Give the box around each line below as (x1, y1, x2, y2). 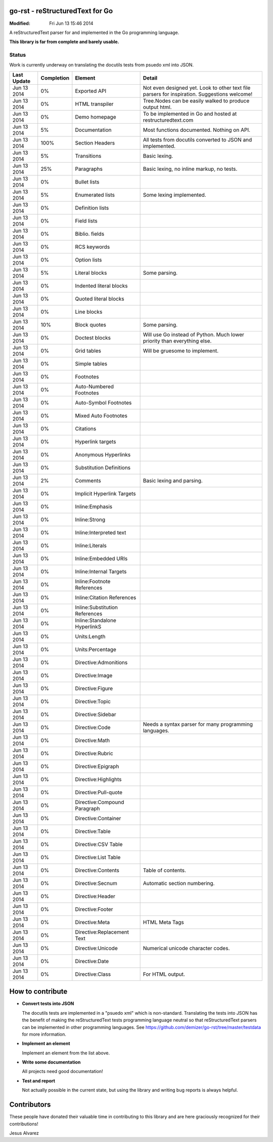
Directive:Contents (75, 867, 120, 874)
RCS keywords (75, 243, 110, 250)
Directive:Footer (75, 905, 113, 912)
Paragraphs (75, 165, 103, 172)
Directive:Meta (75, 918, 110, 926)
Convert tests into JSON (22, 1001, 74, 1007)
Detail (143, 74, 158, 81)
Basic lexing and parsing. (143, 477, 203, 484)
